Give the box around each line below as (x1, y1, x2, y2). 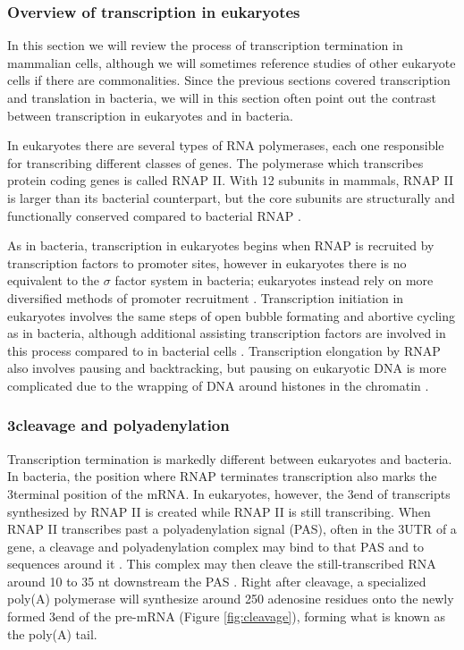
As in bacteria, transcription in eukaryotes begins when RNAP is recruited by (7, 236, 434, 255)
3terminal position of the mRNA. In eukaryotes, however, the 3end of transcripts (7, 484, 451, 502)
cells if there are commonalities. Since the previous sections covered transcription (7, 71, 451, 89)
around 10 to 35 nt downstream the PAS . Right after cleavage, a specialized (7, 571, 426, 590)
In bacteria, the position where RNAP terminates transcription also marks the (7, 467, 437, 485)
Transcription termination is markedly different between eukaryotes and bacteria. (7, 449, 452, 468)
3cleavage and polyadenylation (7, 414, 230, 436)
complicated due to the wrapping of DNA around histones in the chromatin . (7, 376, 429, 394)
